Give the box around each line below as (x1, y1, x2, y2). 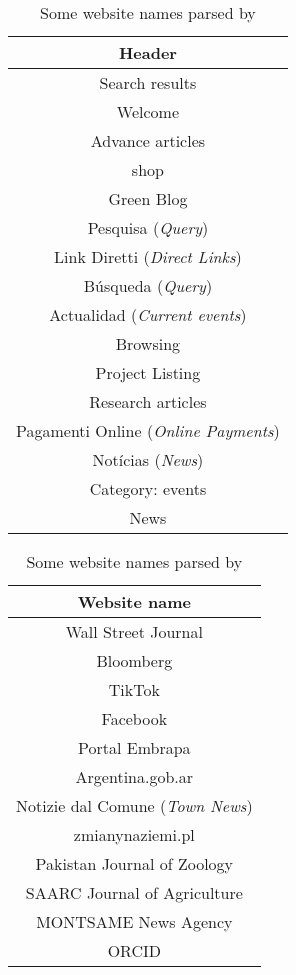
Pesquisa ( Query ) (87, 216, 209, 239)
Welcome (116, 100, 180, 123)
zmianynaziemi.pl (73, 823, 195, 846)
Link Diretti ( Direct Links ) (54, 245, 242, 268)
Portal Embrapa (78, 736, 191, 759)
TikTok (108, 678, 160, 701)
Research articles (89, 390, 207, 413)
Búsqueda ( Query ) (83, 274, 213, 297)
